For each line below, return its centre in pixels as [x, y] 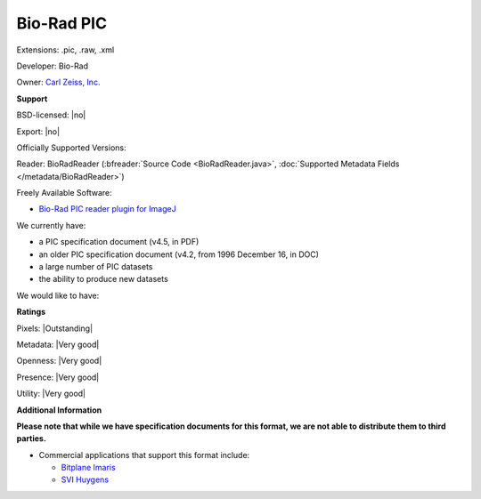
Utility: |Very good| [51, 394]
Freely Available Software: [64, 193]
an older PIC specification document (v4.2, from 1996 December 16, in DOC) [179, 254]
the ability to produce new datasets [103, 279]
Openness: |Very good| [59, 361]
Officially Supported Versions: [71, 148]
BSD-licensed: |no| [51, 115]
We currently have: [51, 225]
